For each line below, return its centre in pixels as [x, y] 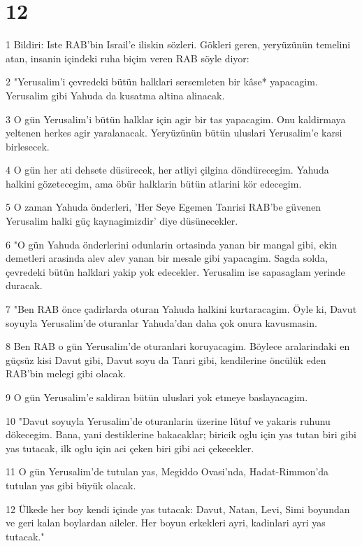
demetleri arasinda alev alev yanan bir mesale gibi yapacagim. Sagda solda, [167, 258]
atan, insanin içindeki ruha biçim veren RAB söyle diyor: [128, 58]
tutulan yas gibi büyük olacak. [71, 485]
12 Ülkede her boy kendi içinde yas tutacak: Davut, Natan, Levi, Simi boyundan [178, 509]
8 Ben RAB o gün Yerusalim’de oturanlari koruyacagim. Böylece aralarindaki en [178, 346]
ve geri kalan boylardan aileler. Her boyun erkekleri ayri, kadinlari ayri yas [166, 523]
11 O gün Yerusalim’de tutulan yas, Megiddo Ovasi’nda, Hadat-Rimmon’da [167, 471]
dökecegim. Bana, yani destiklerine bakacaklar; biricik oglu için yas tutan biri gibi [181, 434]
